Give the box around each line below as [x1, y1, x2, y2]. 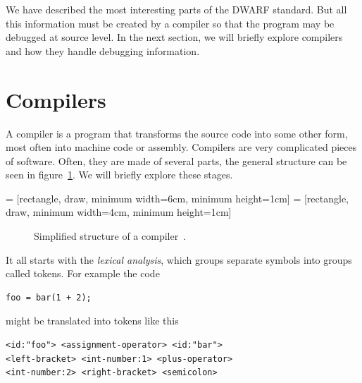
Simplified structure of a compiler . [34, 229, 187, 243]
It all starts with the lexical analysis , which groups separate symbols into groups [6, 252, 352, 267]
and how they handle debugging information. [6, 43, 200, 58]
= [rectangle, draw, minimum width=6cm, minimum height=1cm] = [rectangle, [6, 190, 349, 205]
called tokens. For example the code [6, 266, 160, 281]
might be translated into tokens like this [6, 313, 179, 328]
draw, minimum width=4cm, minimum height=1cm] [6, 205, 232, 219]
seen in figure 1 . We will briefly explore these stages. [6, 167, 233, 182]
